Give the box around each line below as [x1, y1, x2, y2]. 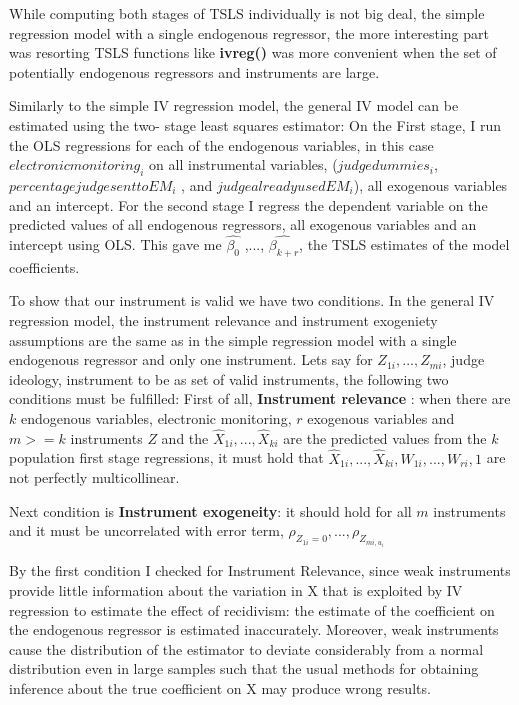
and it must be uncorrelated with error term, [9, 520, 284, 541]
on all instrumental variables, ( [149, 154, 338, 175]
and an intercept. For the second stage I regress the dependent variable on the [9, 194, 488, 215]
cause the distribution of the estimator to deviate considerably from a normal [9, 638, 484, 659]
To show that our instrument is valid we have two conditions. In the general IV [9, 290, 495, 311]
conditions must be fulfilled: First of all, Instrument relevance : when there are [9, 388, 511, 409]
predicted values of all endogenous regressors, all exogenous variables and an [9, 214, 477, 235]
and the [161, 427, 209, 448]
